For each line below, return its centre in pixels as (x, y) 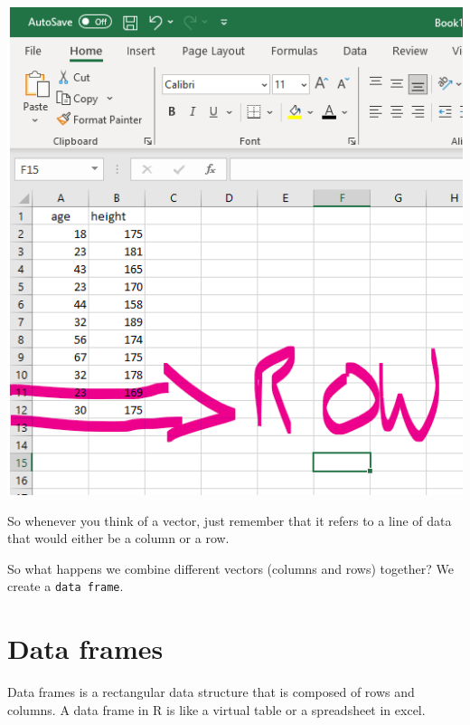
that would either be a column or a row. (118, 538)
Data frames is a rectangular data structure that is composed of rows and (211, 692)
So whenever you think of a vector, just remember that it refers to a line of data (230, 520)
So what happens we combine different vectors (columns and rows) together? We (230, 568)
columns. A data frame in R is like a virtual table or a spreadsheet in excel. (216, 709)
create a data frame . (66, 586)
